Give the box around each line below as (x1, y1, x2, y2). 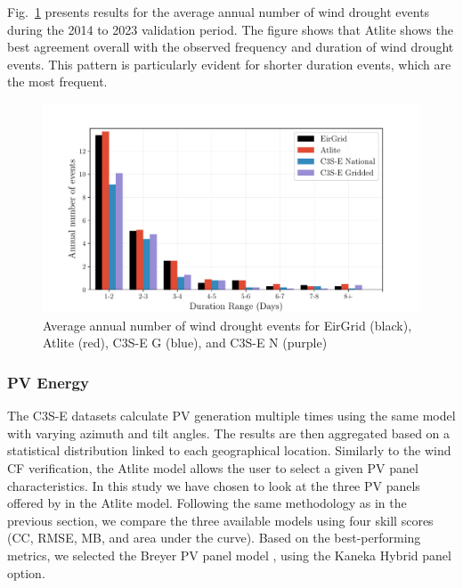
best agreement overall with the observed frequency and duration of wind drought (7, 37, 454, 56)
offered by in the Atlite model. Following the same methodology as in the (7, 494, 407, 512)
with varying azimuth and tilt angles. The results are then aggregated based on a (7, 423, 451, 442)
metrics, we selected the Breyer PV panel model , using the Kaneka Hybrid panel (7, 545, 451, 564)
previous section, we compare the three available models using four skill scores (7, 510, 434, 529)
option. (7, 563, 45, 582)
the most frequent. (7, 72, 108, 91)
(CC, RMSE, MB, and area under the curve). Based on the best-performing (7, 528, 421, 547)
